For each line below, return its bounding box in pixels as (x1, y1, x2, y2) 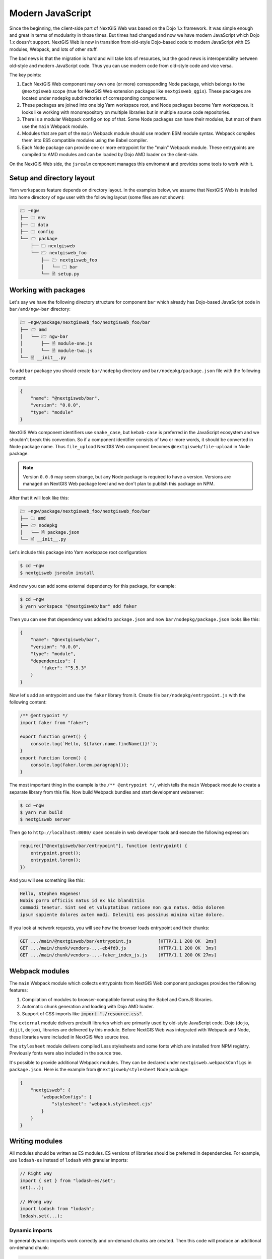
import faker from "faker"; (20, 720, 89, 725)
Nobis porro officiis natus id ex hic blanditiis (20, 897, 145, 903)
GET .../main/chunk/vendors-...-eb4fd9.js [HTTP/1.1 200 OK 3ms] (20, 945, 217, 951)
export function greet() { (20, 734, 87, 740)
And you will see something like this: (9, 877, 85, 883)
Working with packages (9, 286, 86, 294)
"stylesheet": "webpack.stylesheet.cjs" (51, 1101, 153, 1107)
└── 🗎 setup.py (41, 271, 80, 277)
